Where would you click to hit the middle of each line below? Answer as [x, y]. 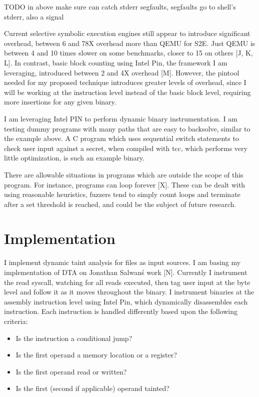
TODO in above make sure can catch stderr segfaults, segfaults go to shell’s [120, 6]
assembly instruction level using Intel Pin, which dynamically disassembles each [126, 301]
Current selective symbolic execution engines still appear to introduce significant [127, 33]
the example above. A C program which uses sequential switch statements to [121, 138]
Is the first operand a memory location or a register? [96, 355]
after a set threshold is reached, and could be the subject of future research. [120, 204]
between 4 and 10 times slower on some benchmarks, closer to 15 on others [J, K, [128, 53]
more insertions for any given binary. [60, 102]
